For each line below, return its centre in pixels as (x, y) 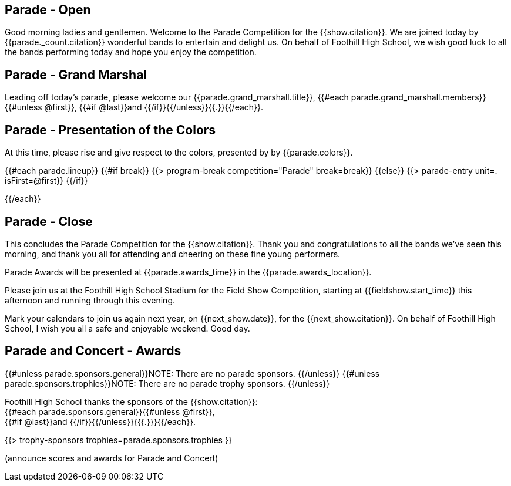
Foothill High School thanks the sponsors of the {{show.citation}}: (131, 401)
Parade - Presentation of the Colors (110, 130)
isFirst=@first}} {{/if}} (46, 181)
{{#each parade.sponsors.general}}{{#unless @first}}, (110, 411)
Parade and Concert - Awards (93, 351)
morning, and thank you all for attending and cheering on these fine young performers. (173, 254)
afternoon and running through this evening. (90, 300)
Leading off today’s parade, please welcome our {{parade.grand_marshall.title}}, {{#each (177, 97)
